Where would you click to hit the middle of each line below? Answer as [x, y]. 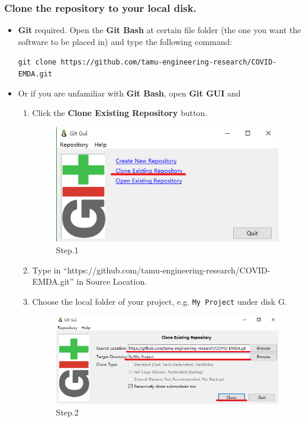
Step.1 [67, 250]
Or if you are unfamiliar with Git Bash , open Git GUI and [129, 93]
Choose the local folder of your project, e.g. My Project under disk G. [160, 301]
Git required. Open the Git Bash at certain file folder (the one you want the [160, 30]
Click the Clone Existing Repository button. [120, 113]
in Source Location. [112, 281]
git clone [37, 62]
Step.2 [67, 412]
